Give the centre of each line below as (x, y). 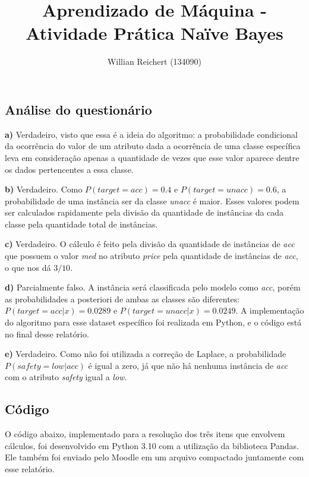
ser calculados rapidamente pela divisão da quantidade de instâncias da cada (144, 212)
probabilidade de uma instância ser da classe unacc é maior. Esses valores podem (152, 200)
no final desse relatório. (47, 334)
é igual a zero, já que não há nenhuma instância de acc (188, 365)
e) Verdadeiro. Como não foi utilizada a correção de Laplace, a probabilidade (146, 354)
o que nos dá (28, 267)
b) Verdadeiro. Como (44, 189)
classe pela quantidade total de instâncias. (81, 224)
